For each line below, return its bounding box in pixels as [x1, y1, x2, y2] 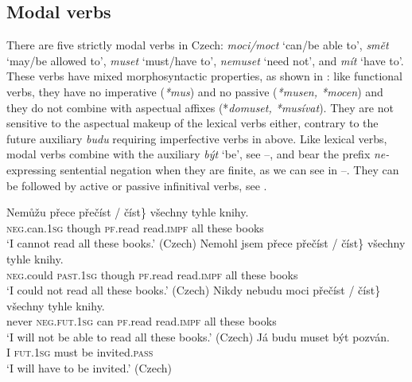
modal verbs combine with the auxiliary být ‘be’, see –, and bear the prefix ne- [6, 146, 390, 162]
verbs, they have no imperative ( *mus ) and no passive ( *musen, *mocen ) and [6, 83, 383, 99]
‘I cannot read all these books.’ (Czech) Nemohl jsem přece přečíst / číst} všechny [6, 235, 406, 251]
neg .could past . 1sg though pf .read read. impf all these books [6, 266, 298, 283]
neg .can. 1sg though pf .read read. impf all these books [6, 219, 264, 236]
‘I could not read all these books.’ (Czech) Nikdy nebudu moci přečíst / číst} [6, 282, 381, 298]
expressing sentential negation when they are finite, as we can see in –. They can [6, 161, 399, 177]
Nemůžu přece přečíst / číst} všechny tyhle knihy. [6, 204, 249, 220]
